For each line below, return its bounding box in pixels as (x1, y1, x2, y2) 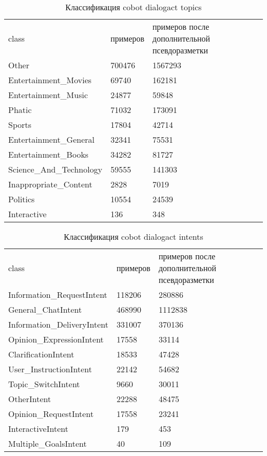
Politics (8, 193, 35, 205)
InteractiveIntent (8, 423, 68, 434)
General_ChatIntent (8, 303, 82, 315)
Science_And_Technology (8, 163, 103, 175)
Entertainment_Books (8, 148, 89, 160)
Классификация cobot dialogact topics (65, 1, 202, 13)
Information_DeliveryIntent (8, 318, 109, 330)
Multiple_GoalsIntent (8, 438, 87, 449)
